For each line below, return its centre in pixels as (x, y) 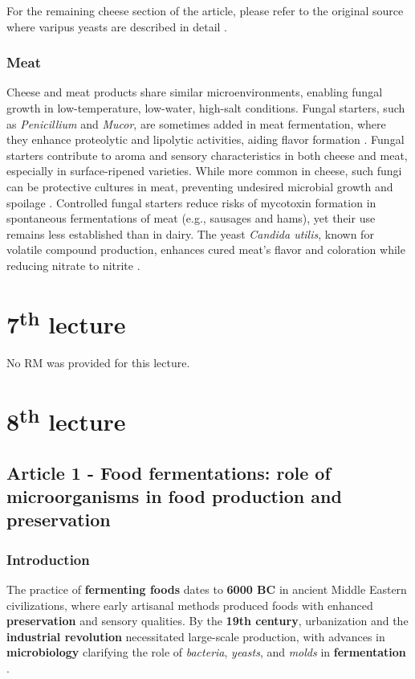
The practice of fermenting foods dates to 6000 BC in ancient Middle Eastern (207, 589)
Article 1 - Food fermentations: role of (169, 472)
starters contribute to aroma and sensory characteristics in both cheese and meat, (207, 155)
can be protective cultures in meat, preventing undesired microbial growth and (200, 186)
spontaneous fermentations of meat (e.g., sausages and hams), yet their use (191, 218)
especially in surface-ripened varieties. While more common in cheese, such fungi (204, 171)
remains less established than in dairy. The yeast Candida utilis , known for (190, 233)
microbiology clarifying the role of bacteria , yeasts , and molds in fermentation (206, 652)
